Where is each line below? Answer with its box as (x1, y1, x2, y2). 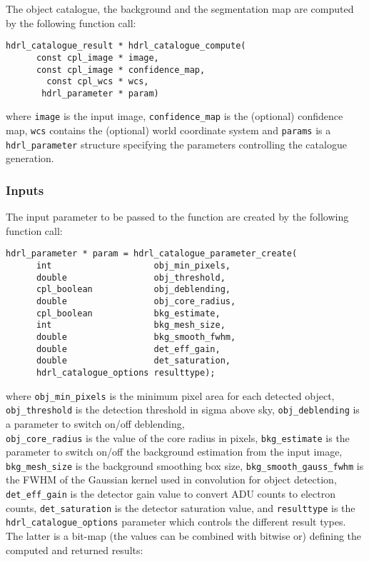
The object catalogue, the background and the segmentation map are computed (6, 1, 354, 16)
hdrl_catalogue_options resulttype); (36, 368, 216, 378)
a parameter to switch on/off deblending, (6, 416, 185, 431)
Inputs (6, 181, 44, 199)
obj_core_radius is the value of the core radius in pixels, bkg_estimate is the (6, 430, 350, 445)
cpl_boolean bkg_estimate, (36, 308, 221, 318)
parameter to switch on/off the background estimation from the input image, (6, 444, 343, 459)
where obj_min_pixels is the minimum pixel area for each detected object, (6, 388, 335, 403)
